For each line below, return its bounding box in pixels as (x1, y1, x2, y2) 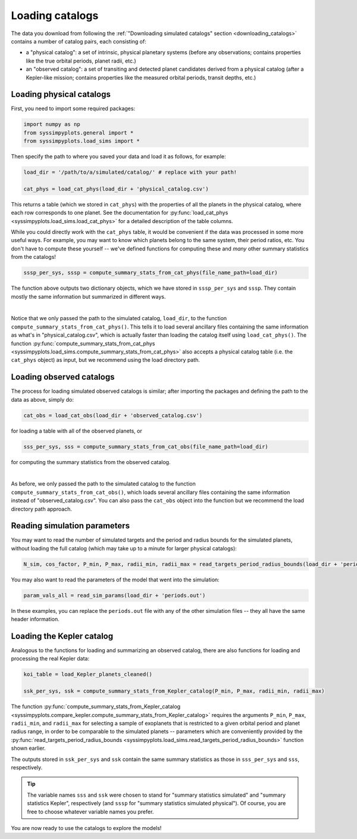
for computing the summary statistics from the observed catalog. (11, 458, 171, 465)
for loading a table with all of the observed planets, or (11, 427, 142, 434)
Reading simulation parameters (11, 521, 130, 531)
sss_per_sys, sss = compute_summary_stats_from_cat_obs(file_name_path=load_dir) (23, 443, 269, 450)
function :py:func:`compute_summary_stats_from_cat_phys (11, 340, 155, 347)
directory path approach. (11, 505, 73, 512)
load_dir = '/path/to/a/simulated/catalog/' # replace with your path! (23, 169, 237, 176)
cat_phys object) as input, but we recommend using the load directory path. (11, 356, 201, 364)
